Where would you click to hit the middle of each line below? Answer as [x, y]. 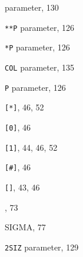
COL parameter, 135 [39, 67]
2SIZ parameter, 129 [42, 247]
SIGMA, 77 [25, 227]
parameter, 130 [32, 7]
